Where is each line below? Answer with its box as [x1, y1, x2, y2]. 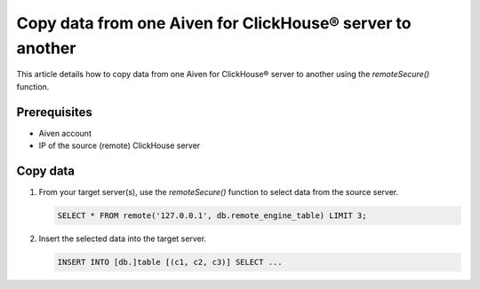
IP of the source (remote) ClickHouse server [38, 140, 201, 151]
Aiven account [38, 128, 92, 138]
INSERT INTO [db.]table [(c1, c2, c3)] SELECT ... [57, 257, 284, 267]
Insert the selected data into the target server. [38, 233, 207, 244]
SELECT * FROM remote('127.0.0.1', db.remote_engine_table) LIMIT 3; [57, 210, 367, 221]
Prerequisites [16, 105, 92, 120]
